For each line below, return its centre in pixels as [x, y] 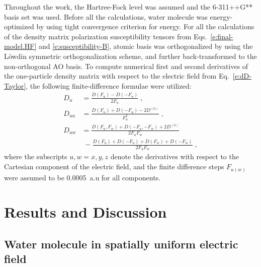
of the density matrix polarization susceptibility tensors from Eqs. [106, 36]
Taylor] [15, 85]
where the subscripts [36, 156]
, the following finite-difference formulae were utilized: [109, 85]
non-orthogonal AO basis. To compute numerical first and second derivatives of [126, 66]
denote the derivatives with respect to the [175, 156]
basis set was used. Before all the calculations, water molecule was [106, 16]
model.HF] [20, 46]
